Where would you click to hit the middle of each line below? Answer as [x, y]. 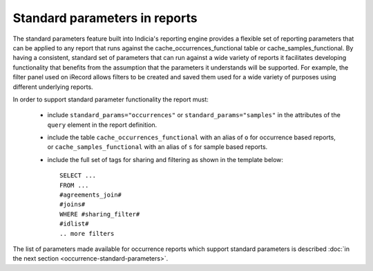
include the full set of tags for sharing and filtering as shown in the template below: [165, 159]
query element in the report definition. [102, 125]
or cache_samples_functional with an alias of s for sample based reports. [157, 147]
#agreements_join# [91, 195]
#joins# [73, 204]
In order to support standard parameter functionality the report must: [111, 99]
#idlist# [74, 224]
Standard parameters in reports [105, 18]
